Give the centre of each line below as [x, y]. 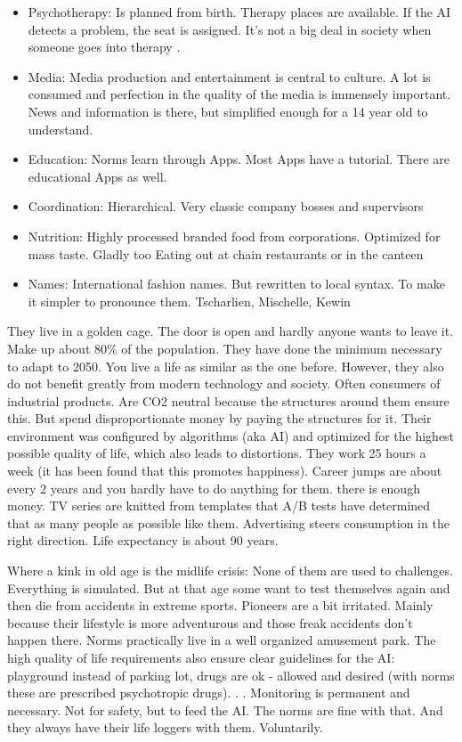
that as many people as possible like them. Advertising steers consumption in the [228, 522]
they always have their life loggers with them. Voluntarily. [165, 727]
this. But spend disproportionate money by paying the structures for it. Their [219, 418]
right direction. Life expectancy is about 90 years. [143, 540]
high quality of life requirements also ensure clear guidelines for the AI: [201, 657]
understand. [61, 129]
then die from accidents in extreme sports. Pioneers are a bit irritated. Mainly [220, 605]
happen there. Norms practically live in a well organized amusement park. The [222, 640]
